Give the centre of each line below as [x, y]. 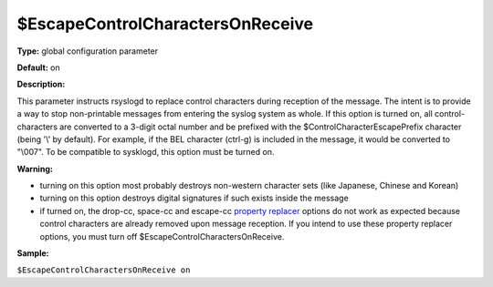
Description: [41, 84]
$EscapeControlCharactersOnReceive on [104, 270]
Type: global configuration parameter [88, 51]
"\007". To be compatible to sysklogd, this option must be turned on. [146, 152]
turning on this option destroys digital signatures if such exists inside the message [194, 198]
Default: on [39, 67]
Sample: [33, 253]
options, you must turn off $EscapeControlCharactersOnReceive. [162, 236]
